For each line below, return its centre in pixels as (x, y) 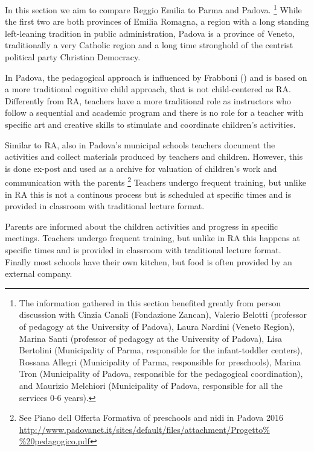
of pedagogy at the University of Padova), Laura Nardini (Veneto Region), (157, 326)
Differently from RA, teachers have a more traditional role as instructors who (148, 100)
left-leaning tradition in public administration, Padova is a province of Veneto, (150, 33)
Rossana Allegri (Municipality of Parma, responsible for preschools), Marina (160, 361)
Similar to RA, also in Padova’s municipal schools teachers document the (140, 144)
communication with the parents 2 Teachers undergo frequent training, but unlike (155, 181)
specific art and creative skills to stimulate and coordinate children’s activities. (150, 124)
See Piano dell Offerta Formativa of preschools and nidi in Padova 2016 (151, 418)
